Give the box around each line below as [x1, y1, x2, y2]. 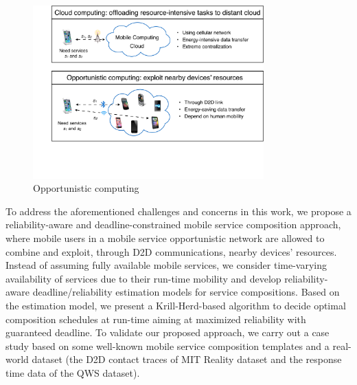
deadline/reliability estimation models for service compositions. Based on [32, 285, 340, 299]
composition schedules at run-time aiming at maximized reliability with [5, 311, 306, 326]
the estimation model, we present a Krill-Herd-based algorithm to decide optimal [5, 298, 346, 313]
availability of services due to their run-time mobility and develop [5, 271, 281, 285]
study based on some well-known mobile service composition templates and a [5, 338, 330, 353]
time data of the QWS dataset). [5, 365, 140, 379]
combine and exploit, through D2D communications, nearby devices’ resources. [5, 244, 337, 258]
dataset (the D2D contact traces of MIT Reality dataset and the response [32, 352, 342, 366]
